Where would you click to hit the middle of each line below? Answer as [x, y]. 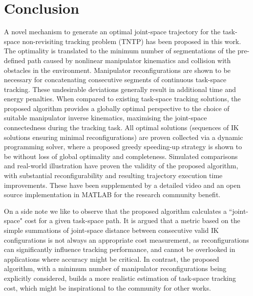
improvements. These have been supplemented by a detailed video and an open [122, 185]
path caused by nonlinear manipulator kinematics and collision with [129, 60]
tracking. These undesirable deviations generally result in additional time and [120, 89]
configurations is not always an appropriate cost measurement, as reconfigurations [126, 239]
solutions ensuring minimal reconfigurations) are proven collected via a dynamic [124, 137]
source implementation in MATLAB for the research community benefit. [112, 194]
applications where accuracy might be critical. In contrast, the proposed [112, 259]
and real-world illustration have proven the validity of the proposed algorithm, [121, 166]
